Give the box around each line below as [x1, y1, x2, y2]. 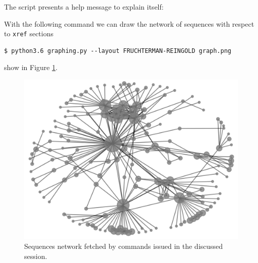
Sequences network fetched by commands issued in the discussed [24, 240, 223, 251]
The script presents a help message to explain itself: [4, 2, 164, 12]
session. [24, 250, 47, 261]
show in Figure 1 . [4, 62, 58, 73]
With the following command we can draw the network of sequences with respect [4, 18, 254, 29]
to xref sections [4, 28, 53, 39]
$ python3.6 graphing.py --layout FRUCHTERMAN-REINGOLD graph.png [4, 47, 232, 54]
